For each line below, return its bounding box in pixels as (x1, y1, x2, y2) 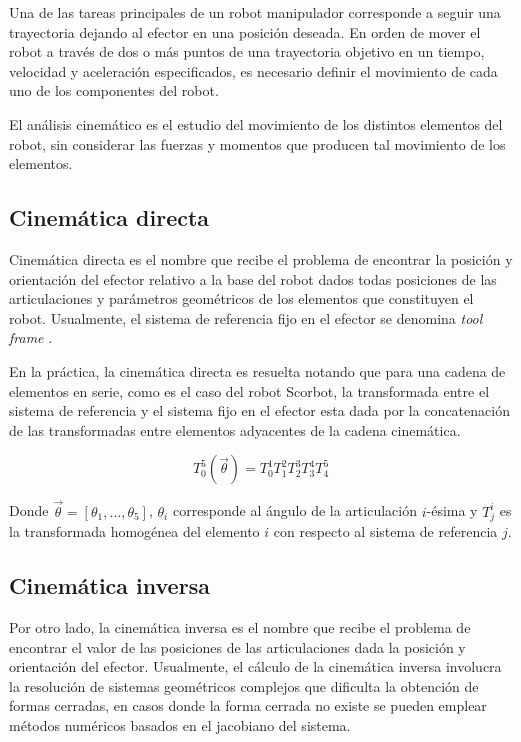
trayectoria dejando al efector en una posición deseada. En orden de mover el (9, 21, 481, 42)
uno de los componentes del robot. (9, 80, 219, 101)
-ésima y (426, 500, 478, 521)
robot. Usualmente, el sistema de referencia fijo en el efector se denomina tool (9, 307, 483, 328)
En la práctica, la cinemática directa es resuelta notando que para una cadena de (9, 360, 506, 381)
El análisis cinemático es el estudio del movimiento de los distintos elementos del (9, 113, 503, 134)
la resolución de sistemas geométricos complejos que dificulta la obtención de (9, 675, 479, 696)
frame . (9, 327, 53, 348)
